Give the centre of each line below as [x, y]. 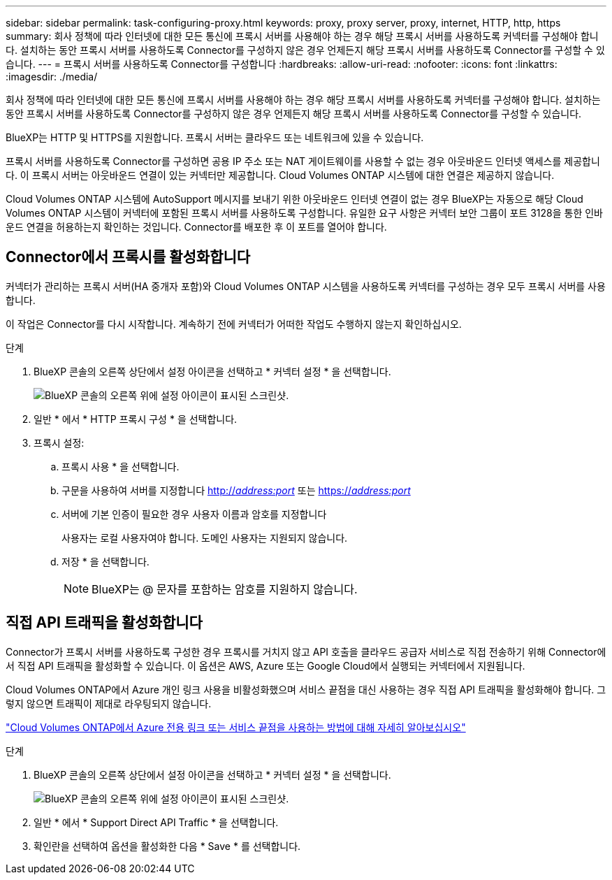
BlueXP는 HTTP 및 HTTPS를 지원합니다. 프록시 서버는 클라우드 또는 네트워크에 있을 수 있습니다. [215, 137]
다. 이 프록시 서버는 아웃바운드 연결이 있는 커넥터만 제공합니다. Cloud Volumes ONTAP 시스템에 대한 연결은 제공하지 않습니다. [280, 175]
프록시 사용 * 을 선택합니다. [121, 466]
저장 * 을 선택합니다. [105, 561]
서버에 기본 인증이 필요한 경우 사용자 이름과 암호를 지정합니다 [194, 514]
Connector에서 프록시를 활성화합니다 [128, 257]
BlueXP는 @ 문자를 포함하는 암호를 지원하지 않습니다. [225, 589]
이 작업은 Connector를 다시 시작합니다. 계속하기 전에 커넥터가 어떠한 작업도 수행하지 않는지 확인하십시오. [234, 324]
